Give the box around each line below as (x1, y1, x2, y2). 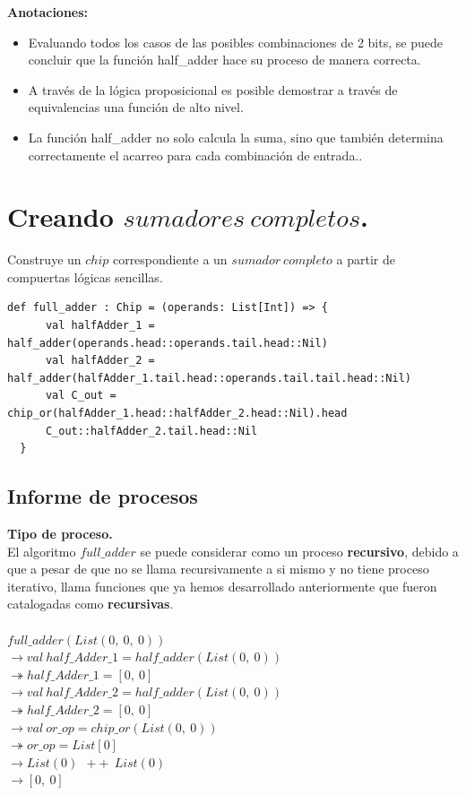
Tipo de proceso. (7, 524, 113, 543)
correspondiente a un (112, 250, 228, 269)
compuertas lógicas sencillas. (7, 267, 163, 286)
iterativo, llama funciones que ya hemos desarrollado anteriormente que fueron (7, 576, 437, 595)
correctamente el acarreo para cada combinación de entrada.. (28, 145, 363, 164)
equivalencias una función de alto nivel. (28, 98, 244, 117)
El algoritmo (7, 541, 76, 560)
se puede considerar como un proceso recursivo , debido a (140, 541, 459, 560)
